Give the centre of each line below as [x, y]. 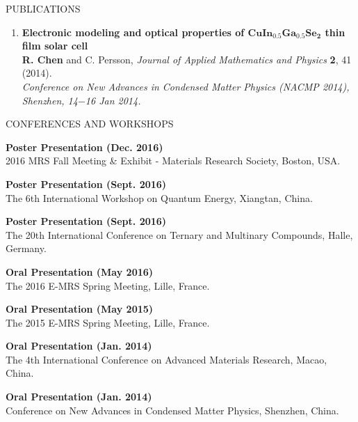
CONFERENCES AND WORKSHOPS [90, 124]
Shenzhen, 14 [50, 100]
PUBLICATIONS [43, 8]
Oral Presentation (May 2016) [80, 271]
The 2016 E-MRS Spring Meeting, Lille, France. [108, 285]
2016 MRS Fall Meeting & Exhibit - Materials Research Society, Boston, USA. [173, 161]
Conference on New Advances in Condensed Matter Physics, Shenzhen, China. [172, 410]
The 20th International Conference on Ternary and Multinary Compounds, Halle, [179, 234]
